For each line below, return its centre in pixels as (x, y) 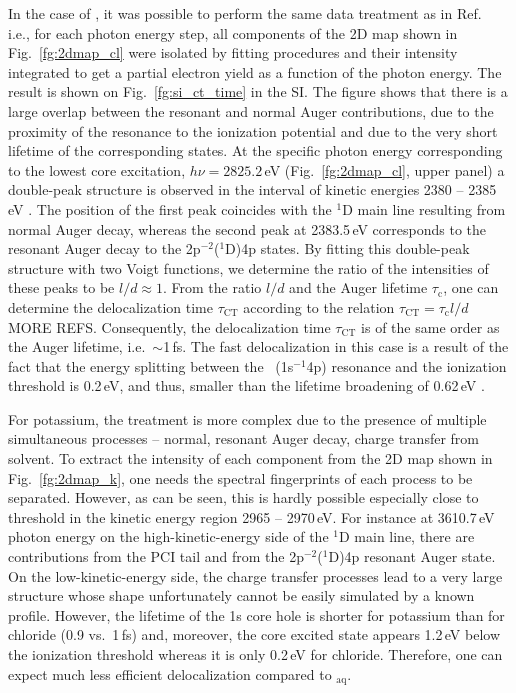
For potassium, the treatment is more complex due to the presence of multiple (247, 418)
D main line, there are (406, 536)
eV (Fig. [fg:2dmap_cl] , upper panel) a (384, 169)
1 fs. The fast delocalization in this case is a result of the (336, 346)
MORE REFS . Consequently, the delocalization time (169, 326)
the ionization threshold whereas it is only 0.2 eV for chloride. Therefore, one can (255, 654)
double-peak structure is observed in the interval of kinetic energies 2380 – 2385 (252, 189)
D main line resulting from (424, 208)
